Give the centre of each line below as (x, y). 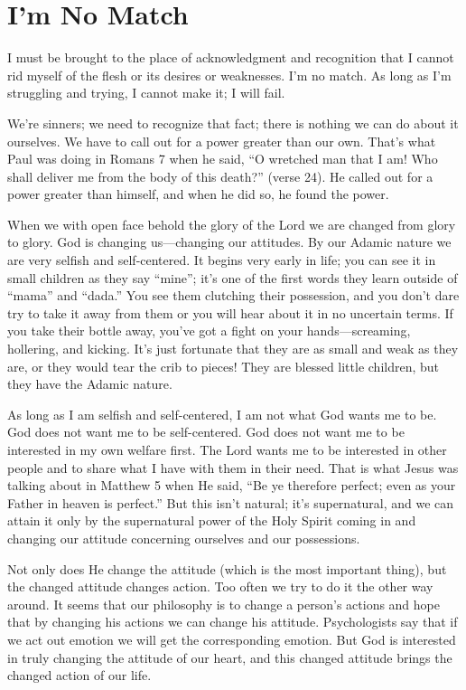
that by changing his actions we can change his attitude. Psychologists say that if (233, 622)
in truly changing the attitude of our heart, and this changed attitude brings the (230, 657)
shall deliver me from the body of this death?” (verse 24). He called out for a (220, 176)
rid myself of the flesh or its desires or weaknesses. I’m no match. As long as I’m (229, 75)
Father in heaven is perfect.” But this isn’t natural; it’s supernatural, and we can (231, 502)
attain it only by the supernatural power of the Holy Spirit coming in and (212, 520)
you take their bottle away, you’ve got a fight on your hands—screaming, (209, 331)
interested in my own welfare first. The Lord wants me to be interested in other (227, 449)
